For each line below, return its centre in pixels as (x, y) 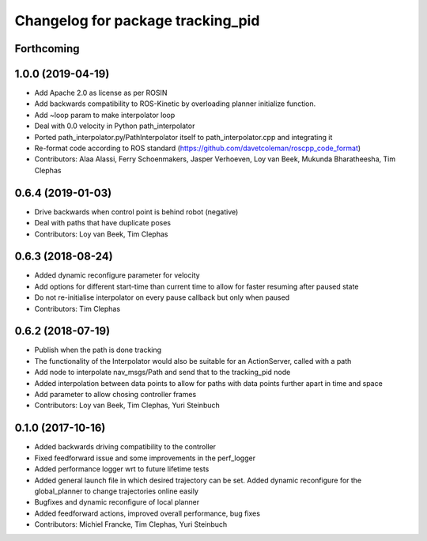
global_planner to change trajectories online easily (117, 491)
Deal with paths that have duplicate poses (103, 223)
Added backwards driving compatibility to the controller (125, 447)
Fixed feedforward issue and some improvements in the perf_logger (145, 458)
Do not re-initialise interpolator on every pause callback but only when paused (162, 297)
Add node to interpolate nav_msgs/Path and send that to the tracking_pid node (162, 373)
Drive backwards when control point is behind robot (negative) (136, 212)
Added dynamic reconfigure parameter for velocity (117, 275)
